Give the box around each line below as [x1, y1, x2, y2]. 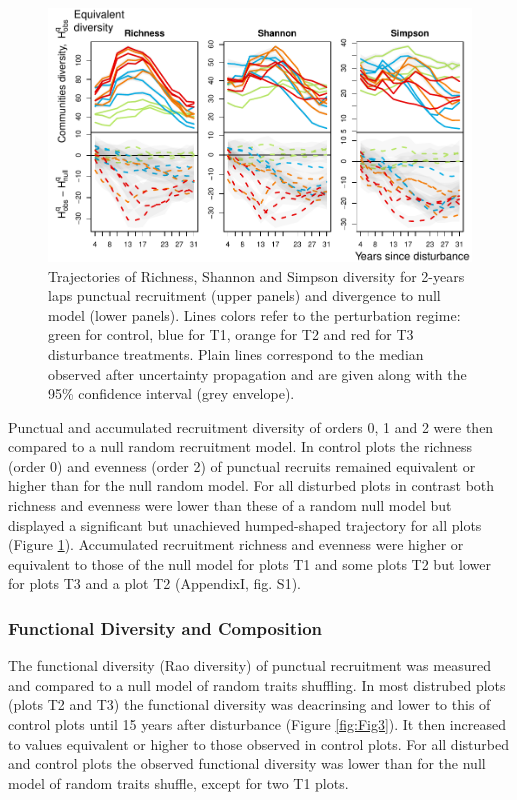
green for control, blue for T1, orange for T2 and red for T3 [48, 324, 414, 345]
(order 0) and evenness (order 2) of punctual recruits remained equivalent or [8, 455, 476, 476]
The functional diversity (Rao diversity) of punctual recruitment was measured [8, 655, 491, 676]
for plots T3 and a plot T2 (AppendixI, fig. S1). [8, 573, 301, 594]
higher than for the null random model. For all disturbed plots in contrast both [8, 475, 495, 496]
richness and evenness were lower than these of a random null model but [8, 495, 452, 516]
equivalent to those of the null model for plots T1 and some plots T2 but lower [8, 553, 491, 574]
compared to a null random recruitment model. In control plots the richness [8, 436, 473, 457]
